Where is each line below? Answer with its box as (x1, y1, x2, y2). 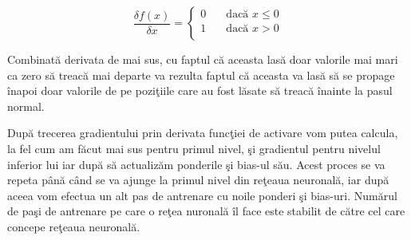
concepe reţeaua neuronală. (7, 218, 140, 234)
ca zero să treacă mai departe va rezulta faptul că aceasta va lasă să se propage (7, 66, 395, 83)
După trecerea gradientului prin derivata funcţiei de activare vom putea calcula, (7, 124, 398, 141)
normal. (7, 97, 45, 114)
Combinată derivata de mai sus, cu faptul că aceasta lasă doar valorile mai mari (7, 51, 398, 67)
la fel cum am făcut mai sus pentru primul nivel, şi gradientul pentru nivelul (7, 140, 381, 156)
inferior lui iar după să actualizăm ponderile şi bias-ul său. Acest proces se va (7, 155, 385, 172)
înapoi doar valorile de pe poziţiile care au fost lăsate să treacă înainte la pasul (7, 82, 393, 99)
